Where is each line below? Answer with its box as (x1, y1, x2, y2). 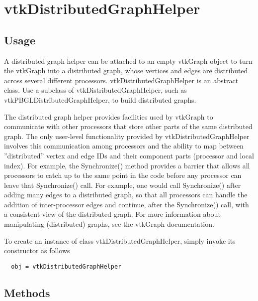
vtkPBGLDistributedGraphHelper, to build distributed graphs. (4, 94, 196, 105)
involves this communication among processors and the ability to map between (4, 141, 244, 151)
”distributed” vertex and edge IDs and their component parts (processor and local (4, 150, 254, 160)
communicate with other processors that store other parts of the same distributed (4, 121, 253, 132)
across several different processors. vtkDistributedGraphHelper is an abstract (4, 75, 239, 85)
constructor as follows (4, 245, 70, 256)
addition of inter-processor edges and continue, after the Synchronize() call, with (4, 199, 249, 209)
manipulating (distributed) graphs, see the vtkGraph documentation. (4, 219, 214, 229)
